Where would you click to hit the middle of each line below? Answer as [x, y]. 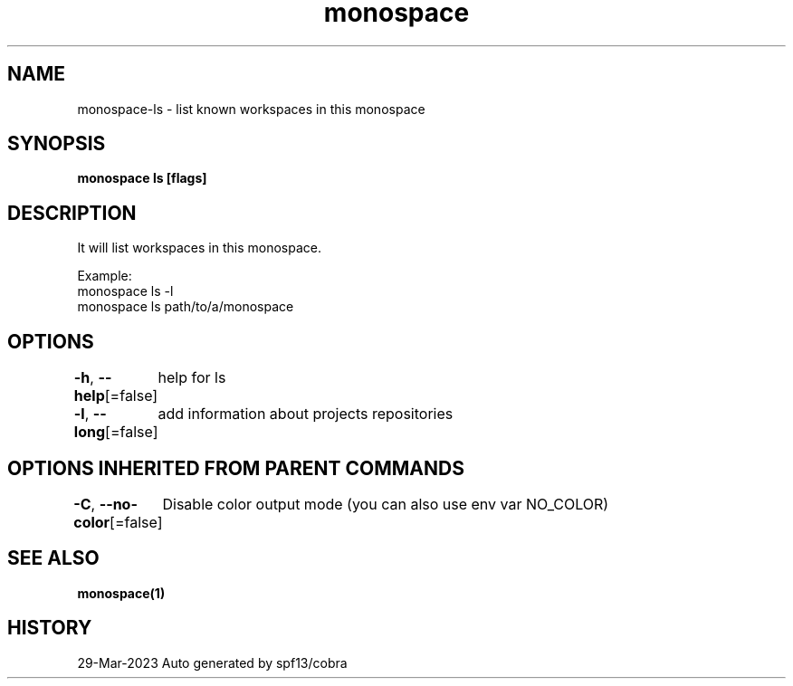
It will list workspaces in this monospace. [199, 248]
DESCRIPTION [72, 213]
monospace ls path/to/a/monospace [186, 307]
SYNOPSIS [57, 144]
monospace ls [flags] [142, 178]
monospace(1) [121, 593]
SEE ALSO [53, 558]
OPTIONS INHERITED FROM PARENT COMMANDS [236, 468]
